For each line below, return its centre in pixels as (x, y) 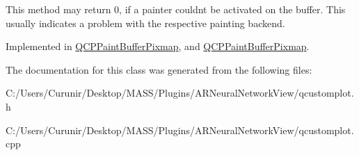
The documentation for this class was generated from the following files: (159, 69)
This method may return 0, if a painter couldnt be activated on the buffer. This (176, 9)
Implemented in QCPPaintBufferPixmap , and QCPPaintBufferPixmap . (158, 46)
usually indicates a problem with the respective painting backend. (145, 23)
